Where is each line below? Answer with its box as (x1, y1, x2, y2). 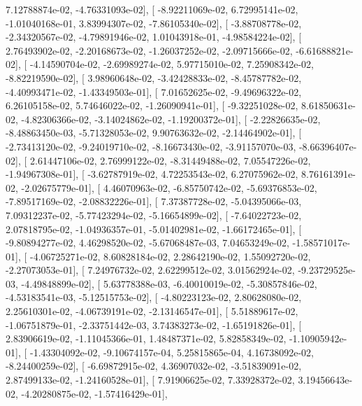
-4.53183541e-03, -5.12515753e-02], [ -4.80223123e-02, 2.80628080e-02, (6, 290, 302, 304)
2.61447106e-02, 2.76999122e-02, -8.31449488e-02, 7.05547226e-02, (29, 153, 311, 167)
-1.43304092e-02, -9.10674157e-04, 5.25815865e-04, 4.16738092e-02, (29, 344, 314, 359)
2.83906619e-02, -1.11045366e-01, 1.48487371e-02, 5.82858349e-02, (6, 331, 287, 346)
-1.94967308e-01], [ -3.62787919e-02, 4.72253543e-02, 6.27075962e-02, (6, 167, 298, 181)
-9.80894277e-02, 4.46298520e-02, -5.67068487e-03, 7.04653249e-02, (6, 235, 289, 250)
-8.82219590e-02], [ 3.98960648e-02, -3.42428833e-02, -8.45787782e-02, (6, 70, 302, 85)
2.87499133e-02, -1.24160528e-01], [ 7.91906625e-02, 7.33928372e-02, (6, 372, 295, 387)
